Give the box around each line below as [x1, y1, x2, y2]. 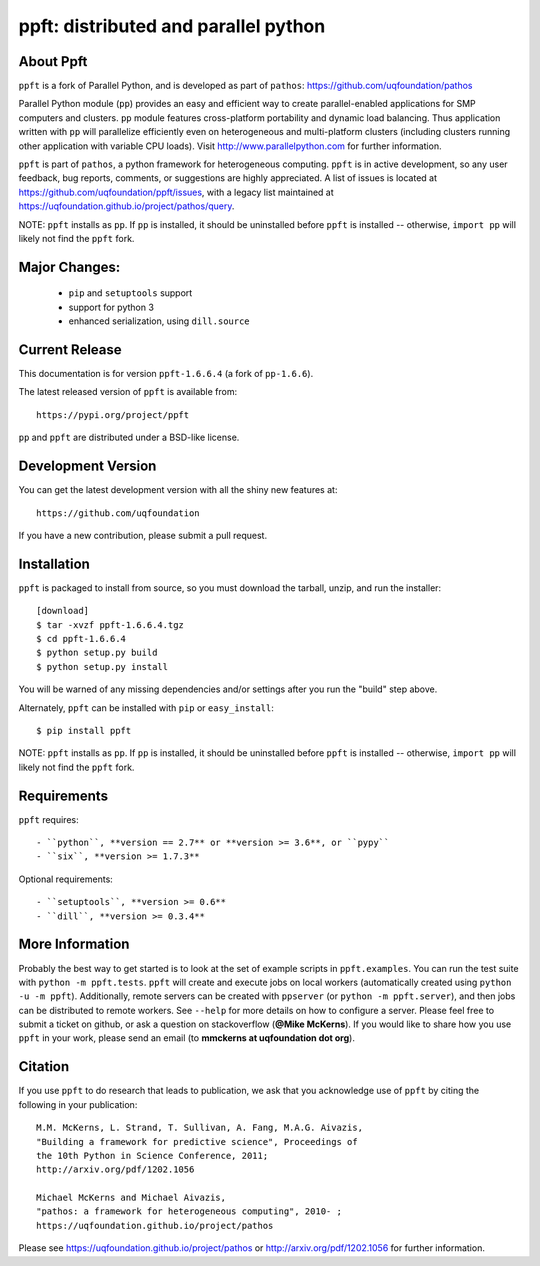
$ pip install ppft [36, 725, 132, 736]
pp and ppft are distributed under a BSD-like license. [18, 431, 240, 444]
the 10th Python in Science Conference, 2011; [36, 1150, 269, 1161]
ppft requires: [18, 813, 79, 825]
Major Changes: [18, 258, 121, 275]
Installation [18, 555, 90, 572]
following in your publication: [18, 1098, 138, 1110]
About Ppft [18, 53, 88, 70]
